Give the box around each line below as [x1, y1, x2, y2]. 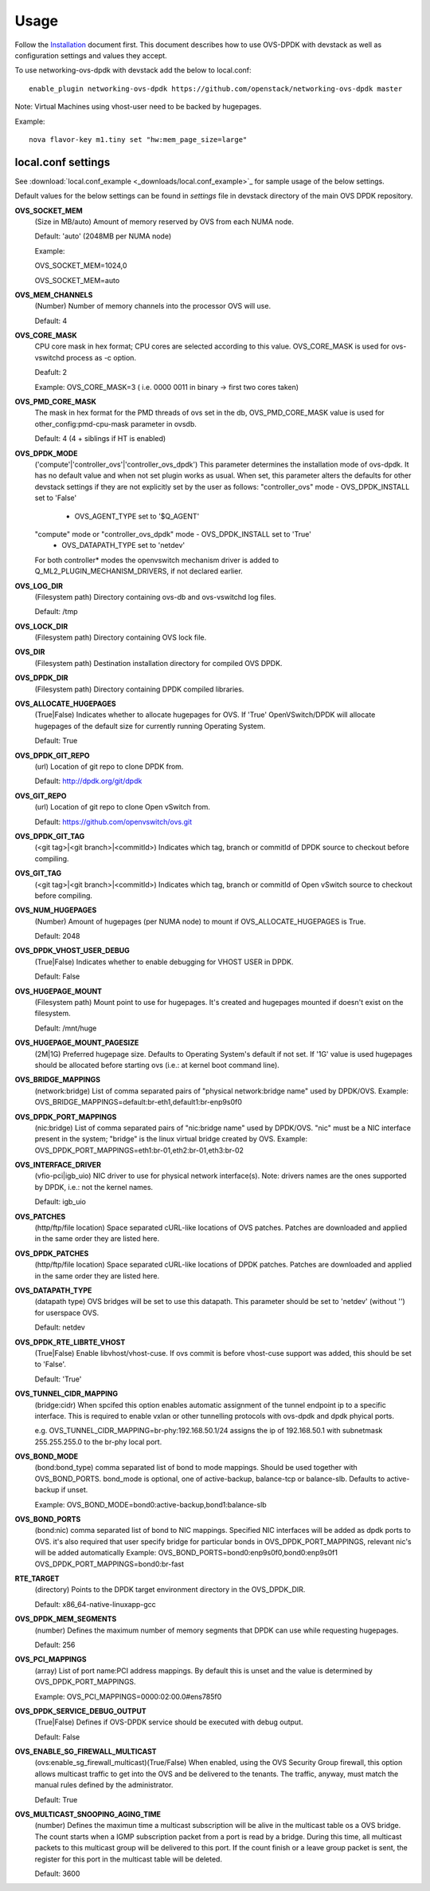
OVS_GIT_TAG [14, 869, 62, 878]
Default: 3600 [34, 1869, 80, 1878]
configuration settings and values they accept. [14, 50, 167, 60]
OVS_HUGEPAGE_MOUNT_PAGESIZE [14, 1038, 139, 1048]
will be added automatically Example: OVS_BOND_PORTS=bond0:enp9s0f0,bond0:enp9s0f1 [34, 1548, 338, 1558]
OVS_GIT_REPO [14, 790, 67, 801]
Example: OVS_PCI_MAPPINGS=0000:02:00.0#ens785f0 [34, 1692, 222, 1701]
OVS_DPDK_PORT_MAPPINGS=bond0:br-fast [34, 1559, 185, 1569]
